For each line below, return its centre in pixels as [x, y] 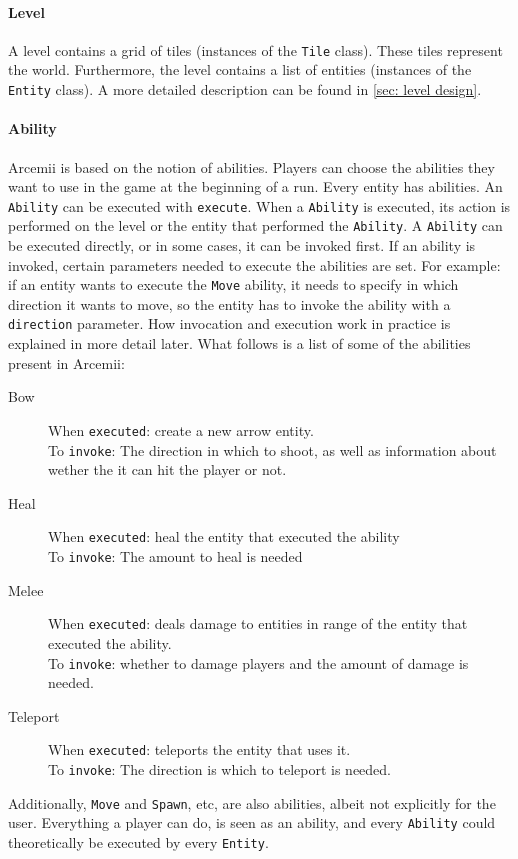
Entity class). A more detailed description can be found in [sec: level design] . [245, 89]
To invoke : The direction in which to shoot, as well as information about [272, 449]
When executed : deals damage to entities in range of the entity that [258, 623]
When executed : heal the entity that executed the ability [224, 536]
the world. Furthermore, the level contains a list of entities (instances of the [240, 69]
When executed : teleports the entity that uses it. [199, 749]
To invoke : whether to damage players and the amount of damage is [258, 662]
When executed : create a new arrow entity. [181, 429]
